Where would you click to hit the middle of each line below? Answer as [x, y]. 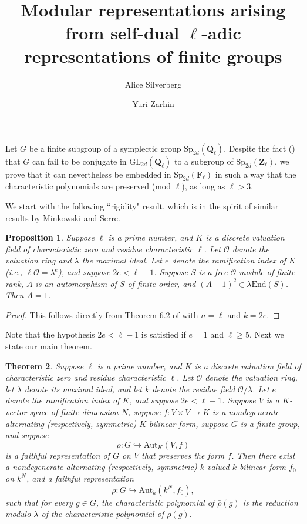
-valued [217, 467]
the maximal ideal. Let [122, 260]
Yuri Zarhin [153, 104]
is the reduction [270, 502]
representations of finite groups [153, 56]
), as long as [203, 186]
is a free [213, 272]
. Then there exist [263, 455]
